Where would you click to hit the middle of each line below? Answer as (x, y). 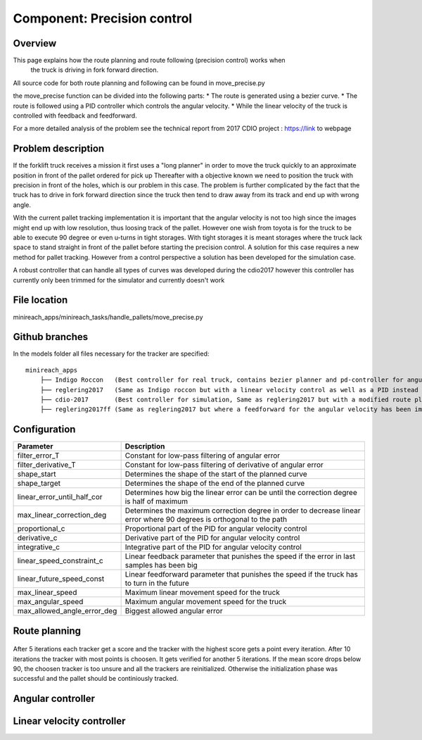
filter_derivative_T (47, 465)
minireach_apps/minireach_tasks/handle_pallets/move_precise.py (108, 317)
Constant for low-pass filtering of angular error (203, 456)
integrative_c (38, 547)
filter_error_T (38, 456)
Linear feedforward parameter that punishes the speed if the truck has (242, 575)
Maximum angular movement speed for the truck (206, 602)
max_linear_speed (47, 593)
